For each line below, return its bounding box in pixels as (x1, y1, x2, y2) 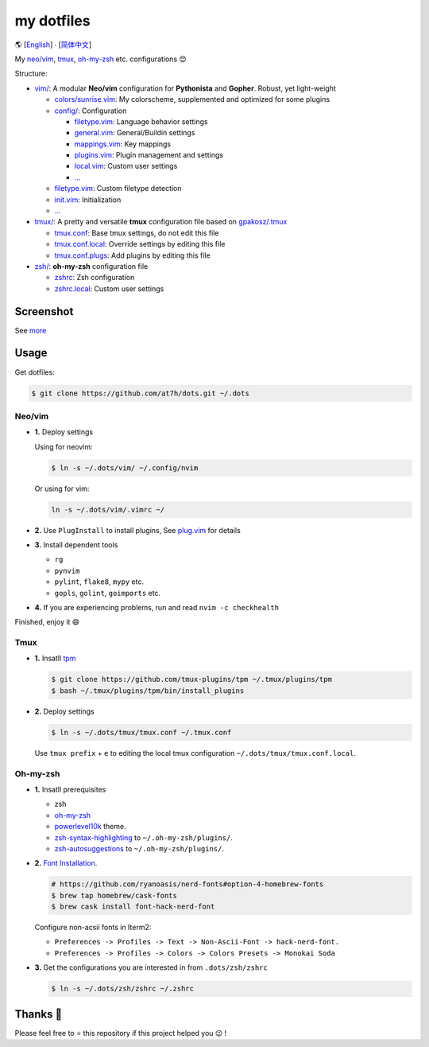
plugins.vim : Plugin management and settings (74, 150, 224, 160)
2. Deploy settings (34, 706, 95, 716)
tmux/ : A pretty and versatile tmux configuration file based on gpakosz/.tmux (34, 217, 288, 227)
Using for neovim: (34, 442, 93, 451)
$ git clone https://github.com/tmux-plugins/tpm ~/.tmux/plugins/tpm (51, 675, 333, 684)
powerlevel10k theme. (54, 822, 126, 831)
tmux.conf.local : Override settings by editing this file (54, 239, 226, 249)
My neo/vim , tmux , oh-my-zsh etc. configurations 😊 (14, 54, 187, 64)
